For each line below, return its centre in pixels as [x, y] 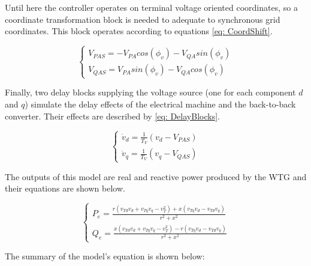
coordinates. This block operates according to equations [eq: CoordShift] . [139, 31]
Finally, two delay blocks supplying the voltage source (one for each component [150, 92]
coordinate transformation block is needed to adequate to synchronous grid [143, 19]
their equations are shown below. [65, 188]
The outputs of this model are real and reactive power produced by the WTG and [156, 176]
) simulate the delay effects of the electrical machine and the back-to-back [160, 104]
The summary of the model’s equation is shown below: [105, 256]
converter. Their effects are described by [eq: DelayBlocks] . [112, 116]
